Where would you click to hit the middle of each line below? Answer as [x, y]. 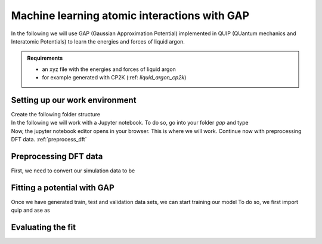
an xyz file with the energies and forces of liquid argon [109, 69]
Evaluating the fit [44, 228]
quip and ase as [30, 210]
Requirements [45, 58]
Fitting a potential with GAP [63, 188]
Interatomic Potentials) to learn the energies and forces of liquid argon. [98, 41]
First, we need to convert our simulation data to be [73, 171]
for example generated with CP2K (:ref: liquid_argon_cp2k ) [114, 78]
